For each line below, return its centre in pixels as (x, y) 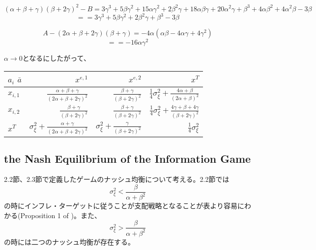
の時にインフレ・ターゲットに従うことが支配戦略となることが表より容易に (124, 206)
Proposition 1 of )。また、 (61, 215)
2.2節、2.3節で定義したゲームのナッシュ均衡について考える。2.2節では (117, 179)
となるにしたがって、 (56, 58)
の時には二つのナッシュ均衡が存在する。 (69, 241)
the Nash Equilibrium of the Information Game (128, 159)
